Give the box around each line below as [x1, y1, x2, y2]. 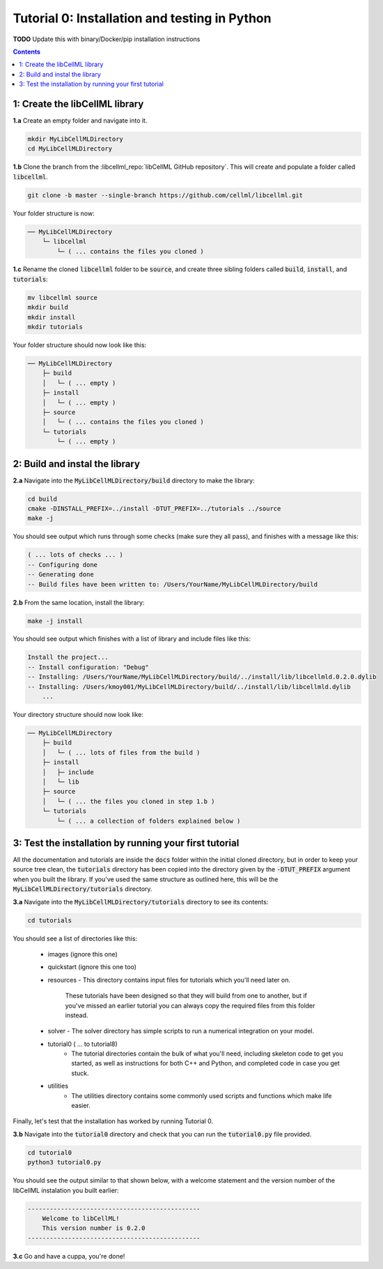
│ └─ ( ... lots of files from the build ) [42, 748, 201, 757]
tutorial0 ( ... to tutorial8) [47, 1040, 118, 1048]
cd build [27, 495, 58, 503]
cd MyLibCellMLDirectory [27, 145, 113, 153]
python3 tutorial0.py [27, 1158, 102, 1167]
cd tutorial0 [27, 1148, 72, 1157]
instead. [65, 1011, 88, 1019]
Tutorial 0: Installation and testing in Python [13, 10, 272, 26]
